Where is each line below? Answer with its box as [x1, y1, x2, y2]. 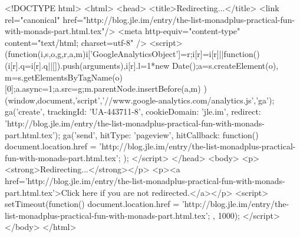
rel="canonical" [5, 13, 60, 25]
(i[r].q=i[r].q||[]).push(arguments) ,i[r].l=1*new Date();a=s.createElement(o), [5, 59, 279, 71]
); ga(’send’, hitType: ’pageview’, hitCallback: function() [54, 128, 259, 141]
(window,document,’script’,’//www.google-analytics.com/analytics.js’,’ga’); [5, 94, 275, 106]
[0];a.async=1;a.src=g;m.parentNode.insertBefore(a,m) [5, 82, 201, 95]
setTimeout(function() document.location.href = [5, 198, 180, 210]
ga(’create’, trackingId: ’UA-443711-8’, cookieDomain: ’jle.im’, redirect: [5, 105, 261, 118]
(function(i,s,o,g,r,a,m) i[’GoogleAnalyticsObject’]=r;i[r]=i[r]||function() [5, 48, 260, 60]
